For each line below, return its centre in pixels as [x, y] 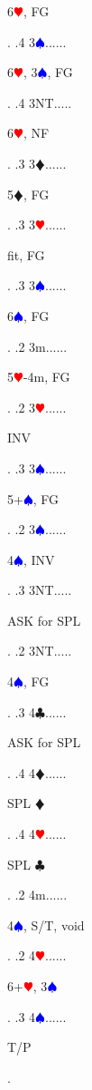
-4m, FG [46, 377]
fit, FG [26, 254]
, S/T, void [54, 925]
